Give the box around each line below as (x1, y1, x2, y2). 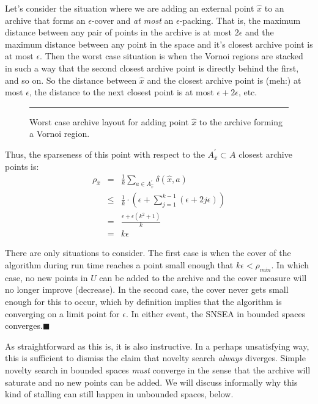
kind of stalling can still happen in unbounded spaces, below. (5, 387, 234, 400)
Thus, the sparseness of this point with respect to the (5, 147, 205, 160)
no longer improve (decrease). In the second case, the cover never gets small (5, 283, 289, 296)
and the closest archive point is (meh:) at (147, 73, 301, 86)
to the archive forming (199, 115, 283, 128)
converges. (5, 319, 43, 332)
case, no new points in (5, 271, 88, 284)
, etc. (238, 86, 257, 98)
